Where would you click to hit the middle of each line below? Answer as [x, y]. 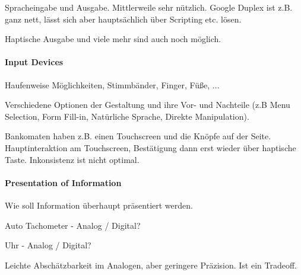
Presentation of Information [63, 182]
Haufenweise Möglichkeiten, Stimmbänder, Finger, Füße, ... [112, 84]
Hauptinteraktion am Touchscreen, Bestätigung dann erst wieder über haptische [150, 147]
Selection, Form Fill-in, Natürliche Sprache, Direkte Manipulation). [127, 116]
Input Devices [34, 62]
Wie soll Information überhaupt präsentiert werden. [99, 205]
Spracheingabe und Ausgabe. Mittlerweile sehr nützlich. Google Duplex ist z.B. [149, 7]
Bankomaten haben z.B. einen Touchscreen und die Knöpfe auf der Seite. [138, 136]
